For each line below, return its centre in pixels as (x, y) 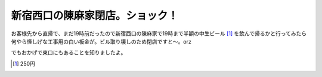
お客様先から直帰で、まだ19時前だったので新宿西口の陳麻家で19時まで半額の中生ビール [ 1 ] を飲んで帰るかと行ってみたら (159, 33)
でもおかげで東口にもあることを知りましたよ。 (69, 53)
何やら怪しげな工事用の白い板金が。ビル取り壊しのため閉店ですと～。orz (101, 41)
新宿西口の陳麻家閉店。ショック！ (95, 16)
